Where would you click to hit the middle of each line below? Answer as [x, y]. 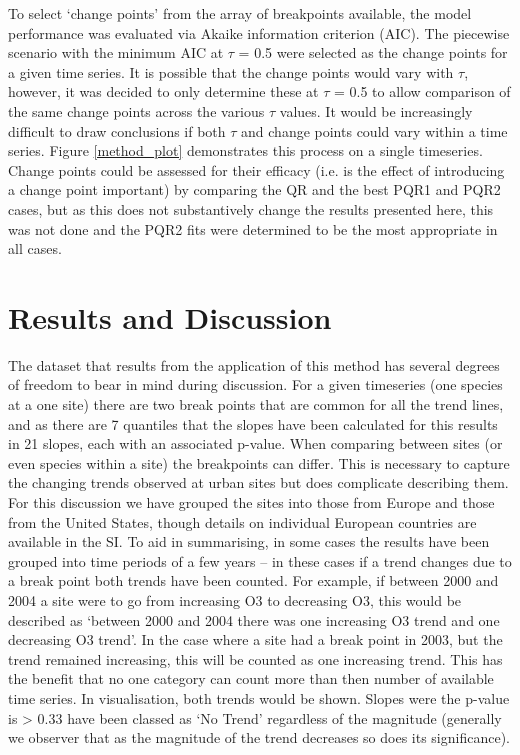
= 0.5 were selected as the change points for [373, 52]
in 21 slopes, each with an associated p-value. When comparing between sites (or [255, 443]
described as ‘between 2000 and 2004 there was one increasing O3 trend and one [254, 619]
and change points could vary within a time [374, 130]
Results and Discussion [170, 316]
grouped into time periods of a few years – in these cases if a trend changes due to [260, 560]
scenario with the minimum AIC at [116, 52]
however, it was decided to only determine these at [163, 91]
